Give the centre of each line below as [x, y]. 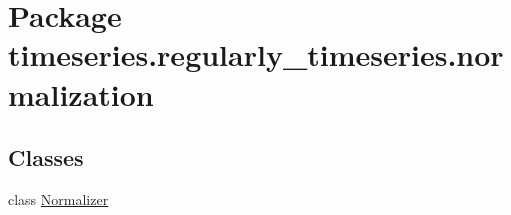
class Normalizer [58, 198]
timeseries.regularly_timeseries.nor [256, 54]
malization [81, 93]
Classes [46, 157]
